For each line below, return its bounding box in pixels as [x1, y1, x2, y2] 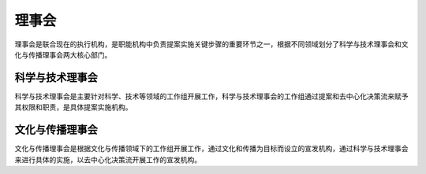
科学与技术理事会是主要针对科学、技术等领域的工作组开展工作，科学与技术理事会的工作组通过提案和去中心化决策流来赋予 [14, 91, 409, 101]
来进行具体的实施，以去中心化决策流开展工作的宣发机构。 [14, 154, 201, 165]
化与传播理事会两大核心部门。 [14, 50, 112, 59]
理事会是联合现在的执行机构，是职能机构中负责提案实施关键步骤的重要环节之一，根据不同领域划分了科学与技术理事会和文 [14, 39, 409, 49]
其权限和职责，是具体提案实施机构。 [14, 102, 133, 112]
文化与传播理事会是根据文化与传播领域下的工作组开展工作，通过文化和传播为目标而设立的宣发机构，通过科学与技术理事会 [14, 144, 409, 154]
